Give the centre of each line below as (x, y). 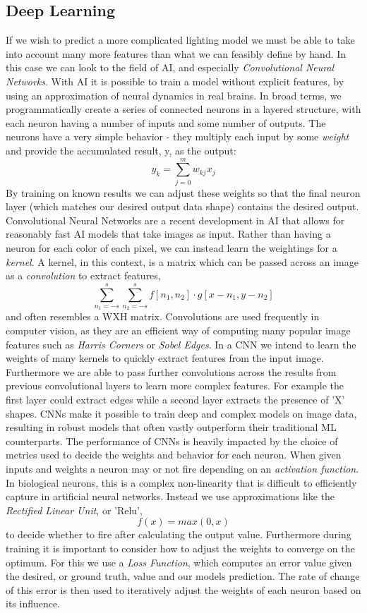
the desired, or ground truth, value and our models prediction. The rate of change (183, 576)
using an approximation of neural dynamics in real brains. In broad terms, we (174, 95)
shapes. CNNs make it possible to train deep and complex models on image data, (181, 413)
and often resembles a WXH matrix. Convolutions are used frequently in (163, 316)
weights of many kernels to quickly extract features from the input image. (165, 358)
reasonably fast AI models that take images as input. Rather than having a (168, 234)
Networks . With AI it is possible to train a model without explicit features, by (175, 81)
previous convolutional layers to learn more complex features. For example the (175, 386)
